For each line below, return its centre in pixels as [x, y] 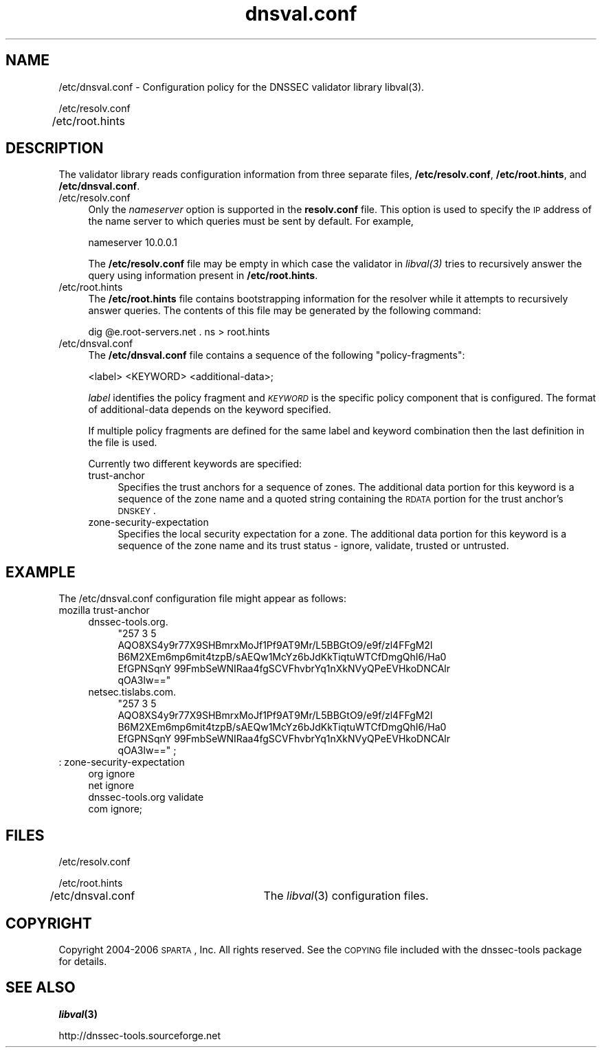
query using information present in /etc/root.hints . [203, 276]
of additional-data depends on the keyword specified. [210, 410]
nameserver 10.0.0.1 [133, 243]
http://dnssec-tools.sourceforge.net [140, 1035]
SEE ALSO [41, 988]
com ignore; [115, 809]
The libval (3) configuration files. [346, 896]
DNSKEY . [137, 511]
